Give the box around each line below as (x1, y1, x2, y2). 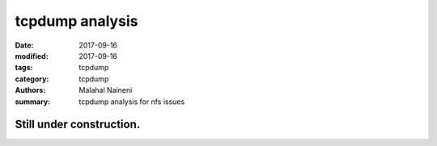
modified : (15, 51, 49, 60)
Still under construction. (15, 118, 141, 131)
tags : (15, 63, 33, 73)
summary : (15, 97, 51, 106)
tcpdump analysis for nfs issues (78, 97, 185, 106)
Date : (15, 40, 34, 50)
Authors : (15, 86, 46, 95)
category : (15, 73, 49, 84)
